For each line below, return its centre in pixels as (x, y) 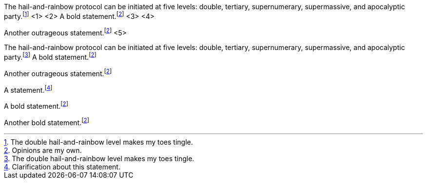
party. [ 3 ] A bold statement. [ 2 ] (50, 56)
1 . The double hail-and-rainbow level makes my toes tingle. (98, 142)
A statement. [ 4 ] (28, 89)
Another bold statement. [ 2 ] (47, 122)
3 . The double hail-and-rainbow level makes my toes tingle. (99, 158)
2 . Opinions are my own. (43, 150)
